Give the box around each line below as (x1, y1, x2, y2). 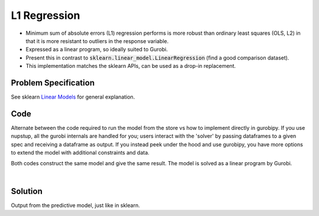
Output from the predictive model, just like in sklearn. (11, 201, 140, 209)
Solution (11, 186, 43, 196)
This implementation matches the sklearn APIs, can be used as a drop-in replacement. (25, 63, 236, 70)
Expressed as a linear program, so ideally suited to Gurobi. (25, 46, 168, 53)
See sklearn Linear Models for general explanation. (11, 93, 135, 100)
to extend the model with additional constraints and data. (11, 149, 150, 156)
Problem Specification (11, 77, 95, 88)
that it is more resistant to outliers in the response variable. (25, 37, 169, 44)
